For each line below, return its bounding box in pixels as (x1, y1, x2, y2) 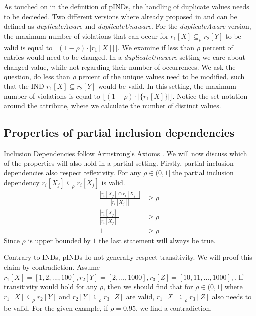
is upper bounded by (28, 235, 91, 245)
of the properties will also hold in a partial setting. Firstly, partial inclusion (4, 158, 234, 168)
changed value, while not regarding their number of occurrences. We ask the (4, 61, 236, 72)
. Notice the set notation (172, 90, 248, 101)
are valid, (126, 291, 155, 301)
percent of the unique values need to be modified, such (78, 71, 245, 81)
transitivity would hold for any (4, 281, 98, 292)
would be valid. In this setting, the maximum (98, 80, 236, 91)
